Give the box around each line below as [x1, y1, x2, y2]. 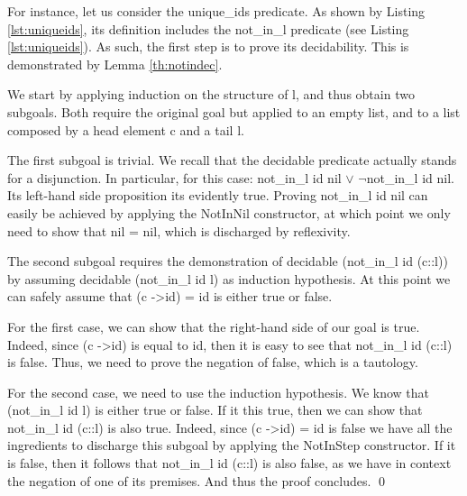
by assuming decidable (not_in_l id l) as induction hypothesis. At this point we [7, 269, 451, 288]
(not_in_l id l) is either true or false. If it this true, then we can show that [7, 400, 423, 419]
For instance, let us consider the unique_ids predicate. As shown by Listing [7, 2, 426, 20]
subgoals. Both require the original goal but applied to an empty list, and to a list [7, 102, 461, 121]
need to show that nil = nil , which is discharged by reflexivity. [7, 221, 351, 240]
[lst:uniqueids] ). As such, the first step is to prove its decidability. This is [7, 37, 409, 56]
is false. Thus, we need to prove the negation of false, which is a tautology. [7, 353, 418, 372]
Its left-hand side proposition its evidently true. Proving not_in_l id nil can [7, 186, 428, 205]
